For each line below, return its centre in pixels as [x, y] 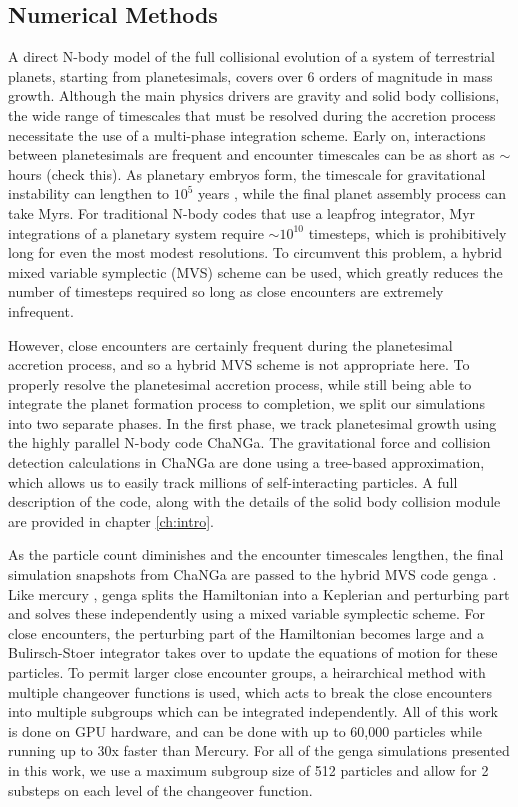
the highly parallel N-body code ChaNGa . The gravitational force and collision [249, 442]
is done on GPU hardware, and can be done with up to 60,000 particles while [245, 730]
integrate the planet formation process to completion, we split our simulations [246, 403]
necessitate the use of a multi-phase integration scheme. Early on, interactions [247, 134]
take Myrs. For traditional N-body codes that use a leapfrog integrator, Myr [242, 212]
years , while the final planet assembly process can [352, 193]
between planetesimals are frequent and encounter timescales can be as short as [251, 154]
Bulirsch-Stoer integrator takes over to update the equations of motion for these [253, 652]
